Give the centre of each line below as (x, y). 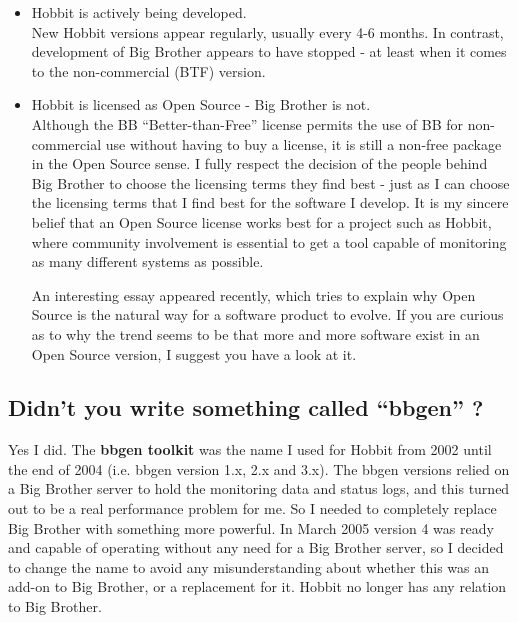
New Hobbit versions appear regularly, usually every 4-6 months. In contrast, (267, 31)
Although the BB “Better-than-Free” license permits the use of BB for (247, 123)
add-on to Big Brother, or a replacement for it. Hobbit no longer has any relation (257, 586)
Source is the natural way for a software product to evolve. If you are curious (267, 314)
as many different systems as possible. (147, 261)
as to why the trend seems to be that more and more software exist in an (255, 333)
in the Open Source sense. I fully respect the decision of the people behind (259, 163)
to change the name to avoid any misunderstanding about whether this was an (249, 566)
